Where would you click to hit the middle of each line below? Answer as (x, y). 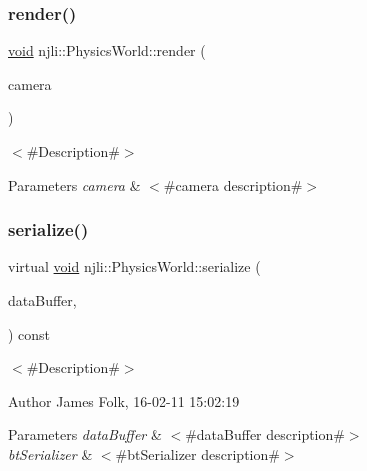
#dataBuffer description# (265, 434)
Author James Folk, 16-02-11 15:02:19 (124, 400)
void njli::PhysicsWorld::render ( (107, 50)
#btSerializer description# (197, 453)
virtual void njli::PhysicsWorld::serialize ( (134, 266)
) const (29, 333)
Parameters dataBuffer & (85, 434)
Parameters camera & (74, 184)
